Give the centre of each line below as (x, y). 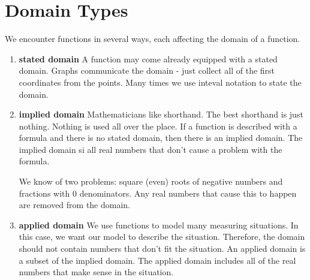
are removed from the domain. (75, 205)
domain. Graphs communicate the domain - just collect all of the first (147, 70)
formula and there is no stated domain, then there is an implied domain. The (161, 138)
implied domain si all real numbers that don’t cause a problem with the (151, 149)
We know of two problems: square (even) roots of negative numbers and (151, 181)
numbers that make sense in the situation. (96, 272)
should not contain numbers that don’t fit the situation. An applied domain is (162, 249)
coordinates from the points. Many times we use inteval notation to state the (160, 82)
